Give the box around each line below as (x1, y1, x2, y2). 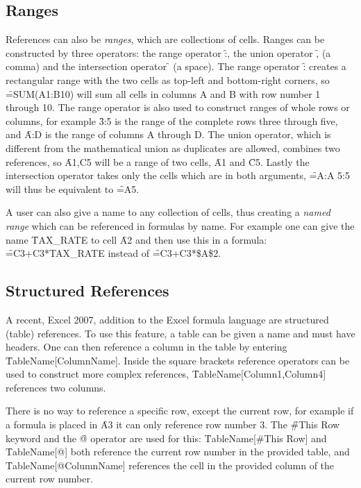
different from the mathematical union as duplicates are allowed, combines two (6, 140, 340, 155)
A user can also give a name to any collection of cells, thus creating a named (6, 205, 330, 219)
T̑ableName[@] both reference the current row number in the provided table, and (6, 444, 350, 459)
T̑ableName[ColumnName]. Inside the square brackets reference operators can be (6, 353, 350, 367)
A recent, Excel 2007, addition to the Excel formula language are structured (6, 312, 329, 326)
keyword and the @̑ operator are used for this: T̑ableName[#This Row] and (6, 430, 327, 445)
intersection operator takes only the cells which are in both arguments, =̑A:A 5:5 (6, 168, 350, 183)
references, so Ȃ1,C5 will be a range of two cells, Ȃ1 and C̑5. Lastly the (6, 154, 310, 169)
